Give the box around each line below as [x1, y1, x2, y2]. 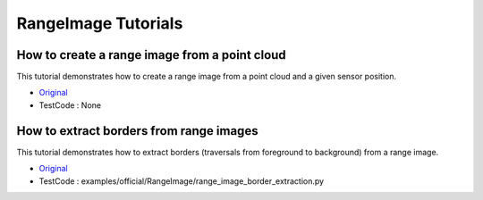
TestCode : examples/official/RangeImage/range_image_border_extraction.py [38, 175, 325, 187]
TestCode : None [38, 99, 102, 111]
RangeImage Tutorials [16, 13, 183, 33]
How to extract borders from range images [16, 123, 258, 138]
